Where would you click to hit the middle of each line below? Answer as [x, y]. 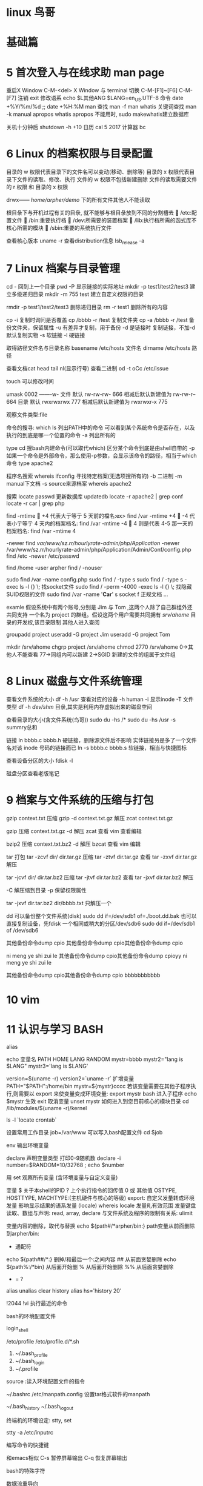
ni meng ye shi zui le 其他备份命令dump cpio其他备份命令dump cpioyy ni [97, 956]
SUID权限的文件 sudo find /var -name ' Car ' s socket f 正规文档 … [87, 594]
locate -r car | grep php [35, 503]
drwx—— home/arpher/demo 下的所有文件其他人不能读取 [78, 200]
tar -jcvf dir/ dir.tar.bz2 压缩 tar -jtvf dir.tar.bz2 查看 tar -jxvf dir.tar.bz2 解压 [100, 877]
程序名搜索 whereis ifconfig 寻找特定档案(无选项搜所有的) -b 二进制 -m [94, 476]
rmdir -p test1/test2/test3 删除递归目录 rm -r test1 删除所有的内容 [87, 307]
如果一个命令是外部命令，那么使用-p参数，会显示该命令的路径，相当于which [101, 455]
